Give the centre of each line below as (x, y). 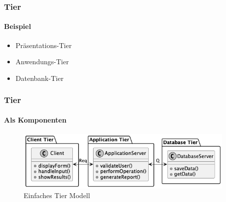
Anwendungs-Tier (42, 62)
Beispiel (17, 26)
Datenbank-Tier (39, 78)
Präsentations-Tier (44, 45)
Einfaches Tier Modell (57, 195)
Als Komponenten (35, 119)
